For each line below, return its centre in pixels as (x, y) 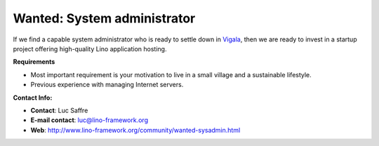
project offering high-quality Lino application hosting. (90, 48)
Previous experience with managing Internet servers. (107, 85)
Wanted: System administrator (104, 18)
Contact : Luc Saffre (59, 110)
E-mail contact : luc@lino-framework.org (89, 120)
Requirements (34, 62)
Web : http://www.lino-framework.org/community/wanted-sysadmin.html (135, 130)
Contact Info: (33, 98)
